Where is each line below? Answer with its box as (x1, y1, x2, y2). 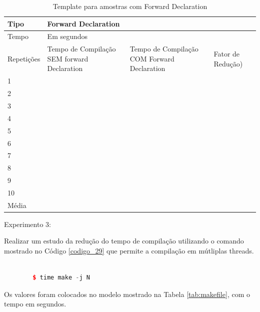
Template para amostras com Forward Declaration (52, 1, 207, 11)
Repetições (7, 53, 40, 63)
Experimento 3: (4, 218, 51, 229)
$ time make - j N (32, 274, 90, 281)
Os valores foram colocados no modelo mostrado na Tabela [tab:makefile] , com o (4, 288, 250, 299)
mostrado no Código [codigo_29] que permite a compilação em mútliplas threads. (4, 245, 254, 256)
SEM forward (47, 53, 88, 63)
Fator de (213, 48, 240, 59)
